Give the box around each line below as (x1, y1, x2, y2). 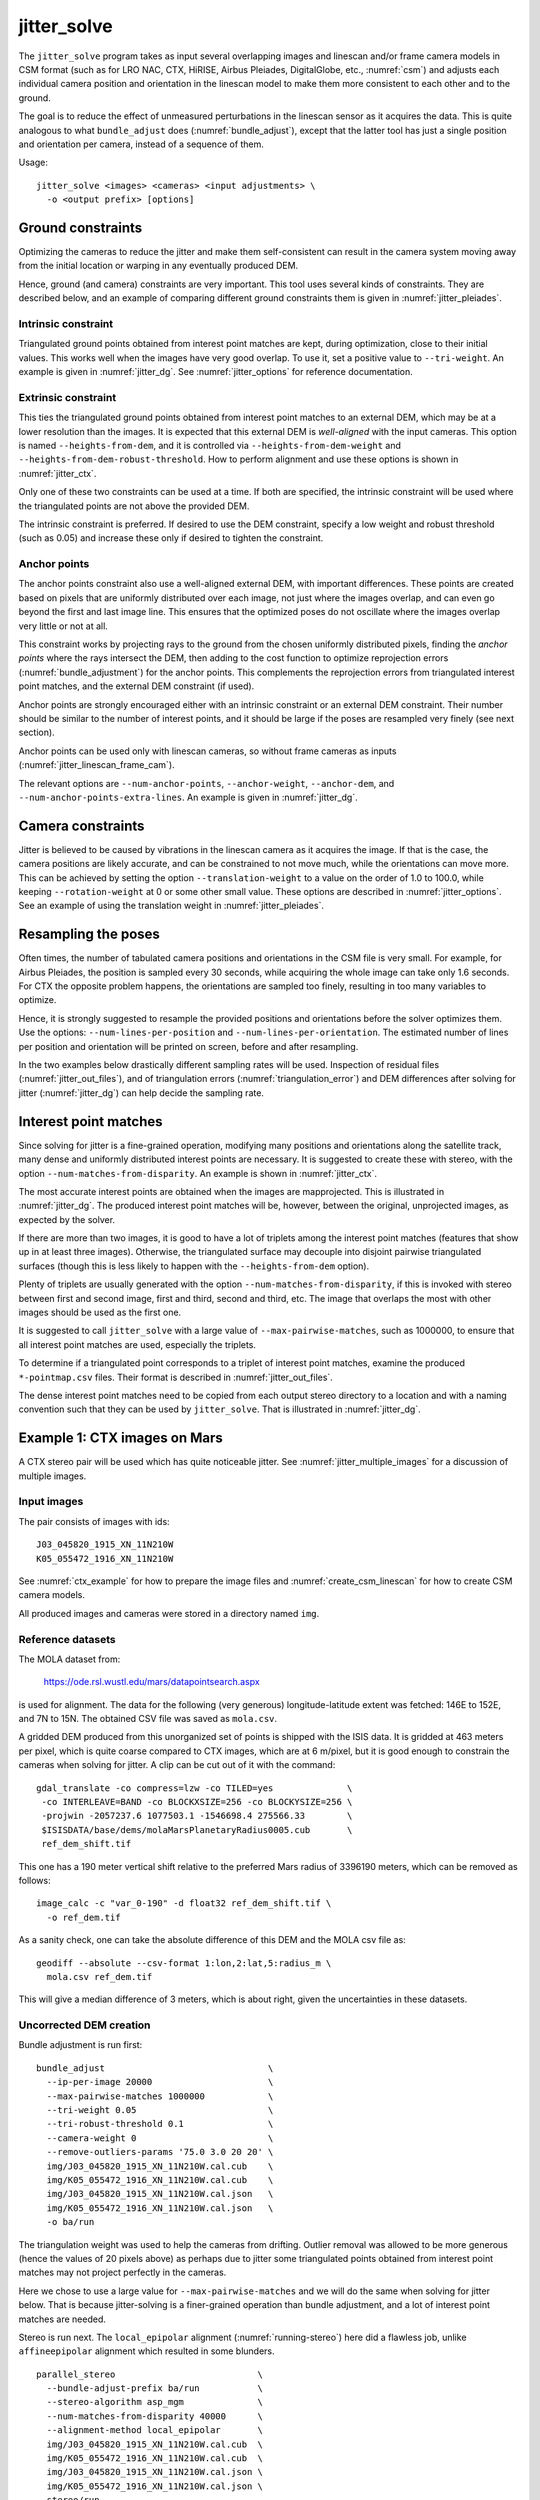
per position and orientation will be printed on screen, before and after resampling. (18, 1040, 359, 1052)
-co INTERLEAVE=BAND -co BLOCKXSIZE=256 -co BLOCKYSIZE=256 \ (41, 1796, 353, 1808)
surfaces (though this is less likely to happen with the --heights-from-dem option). (18, 1260, 370, 1272)
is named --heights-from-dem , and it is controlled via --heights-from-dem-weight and (18, 439, 402, 451)
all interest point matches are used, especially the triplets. (18, 1338, 257, 1350)
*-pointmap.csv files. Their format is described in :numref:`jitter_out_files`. (18, 1371, 334, 1383)
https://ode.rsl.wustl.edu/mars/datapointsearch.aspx (43, 1676, 260, 1688)
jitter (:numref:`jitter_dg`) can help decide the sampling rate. (18, 1086, 265, 1099)
